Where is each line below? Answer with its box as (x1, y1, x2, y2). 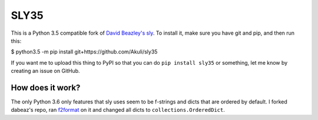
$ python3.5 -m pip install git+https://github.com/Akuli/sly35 (11, 48, 158, 55)
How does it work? (11, 82, 81, 92)
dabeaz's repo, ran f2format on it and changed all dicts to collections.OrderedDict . (11, 106, 225, 114)
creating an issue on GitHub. (11, 68, 80, 75)
